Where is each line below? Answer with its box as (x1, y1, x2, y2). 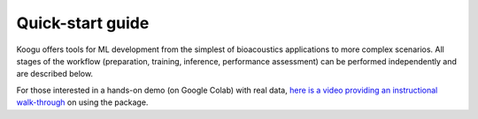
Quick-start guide (16, 13, 150, 33)
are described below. (16, 69, 93, 79)
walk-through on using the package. (16, 97, 149, 108)
